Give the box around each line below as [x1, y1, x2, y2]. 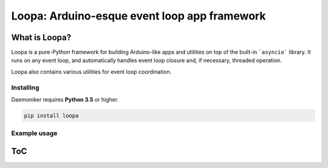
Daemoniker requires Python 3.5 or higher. [11, 96, 119, 103]
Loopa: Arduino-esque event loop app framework [11, 9, 266, 23]
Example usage [11, 129, 58, 138]
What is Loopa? [11, 32, 72, 43]
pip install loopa [24, 112, 79, 119]
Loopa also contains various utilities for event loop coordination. [11, 68, 172, 75]
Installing [11, 83, 39, 91]
